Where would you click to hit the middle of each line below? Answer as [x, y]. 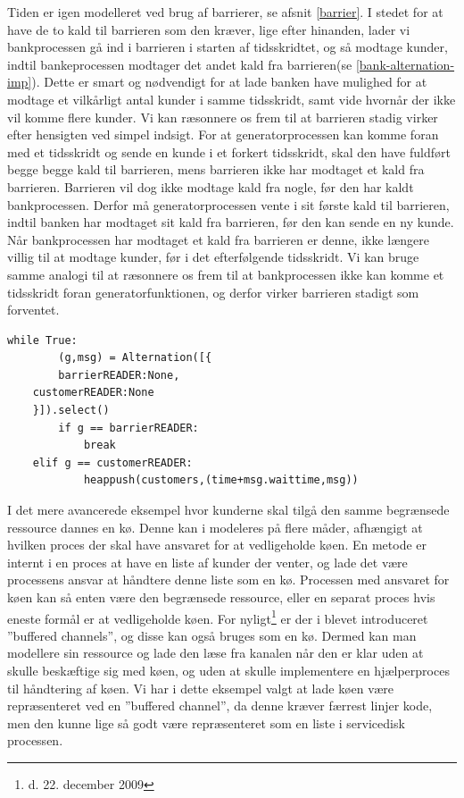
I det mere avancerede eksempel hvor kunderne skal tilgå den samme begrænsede [228, 510]
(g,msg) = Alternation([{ [135, 358]
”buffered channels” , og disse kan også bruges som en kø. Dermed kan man [212, 635]
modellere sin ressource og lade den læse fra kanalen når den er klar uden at [215, 653]
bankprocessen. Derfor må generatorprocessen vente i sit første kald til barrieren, [228, 204]
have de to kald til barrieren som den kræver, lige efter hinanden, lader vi [209, 29]
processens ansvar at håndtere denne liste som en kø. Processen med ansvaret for [228, 580]
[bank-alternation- [405, 64]
